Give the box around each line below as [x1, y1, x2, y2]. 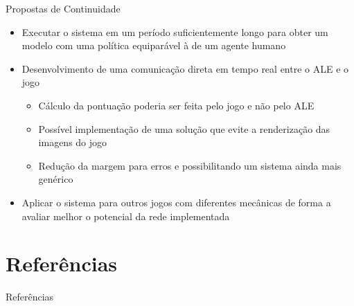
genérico [38, 172, 73, 186]
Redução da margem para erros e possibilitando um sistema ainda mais [38, 158, 342, 172]
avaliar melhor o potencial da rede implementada [21, 208, 230, 223]
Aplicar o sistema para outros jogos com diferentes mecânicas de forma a [21, 195, 331, 209]
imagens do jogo [38, 135, 107, 150]
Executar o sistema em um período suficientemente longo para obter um [21, 24, 328, 39]
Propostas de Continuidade [6, 1, 121, 15]
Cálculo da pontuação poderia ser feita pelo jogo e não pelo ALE [38, 98, 315, 112]
